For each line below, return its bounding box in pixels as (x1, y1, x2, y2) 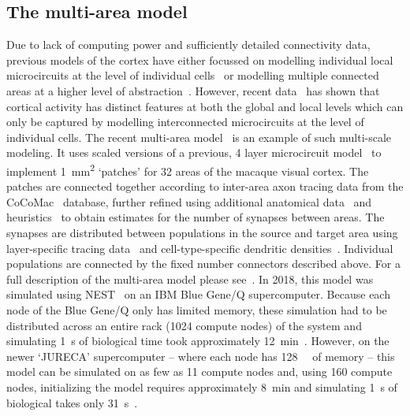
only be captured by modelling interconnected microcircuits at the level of (6, 113, 364, 130)
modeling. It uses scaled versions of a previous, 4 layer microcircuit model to (6, 144, 382, 161)
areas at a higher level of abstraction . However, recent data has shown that (6, 82, 380, 98)
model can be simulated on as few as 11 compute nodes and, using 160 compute (6, 363, 393, 380)
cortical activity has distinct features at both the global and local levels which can (6, 98, 404, 114)
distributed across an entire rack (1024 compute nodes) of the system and (6, 317, 362, 333)
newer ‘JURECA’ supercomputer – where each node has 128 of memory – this (6, 347, 395, 364)
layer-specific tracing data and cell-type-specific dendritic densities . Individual (6, 240, 393, 256)
